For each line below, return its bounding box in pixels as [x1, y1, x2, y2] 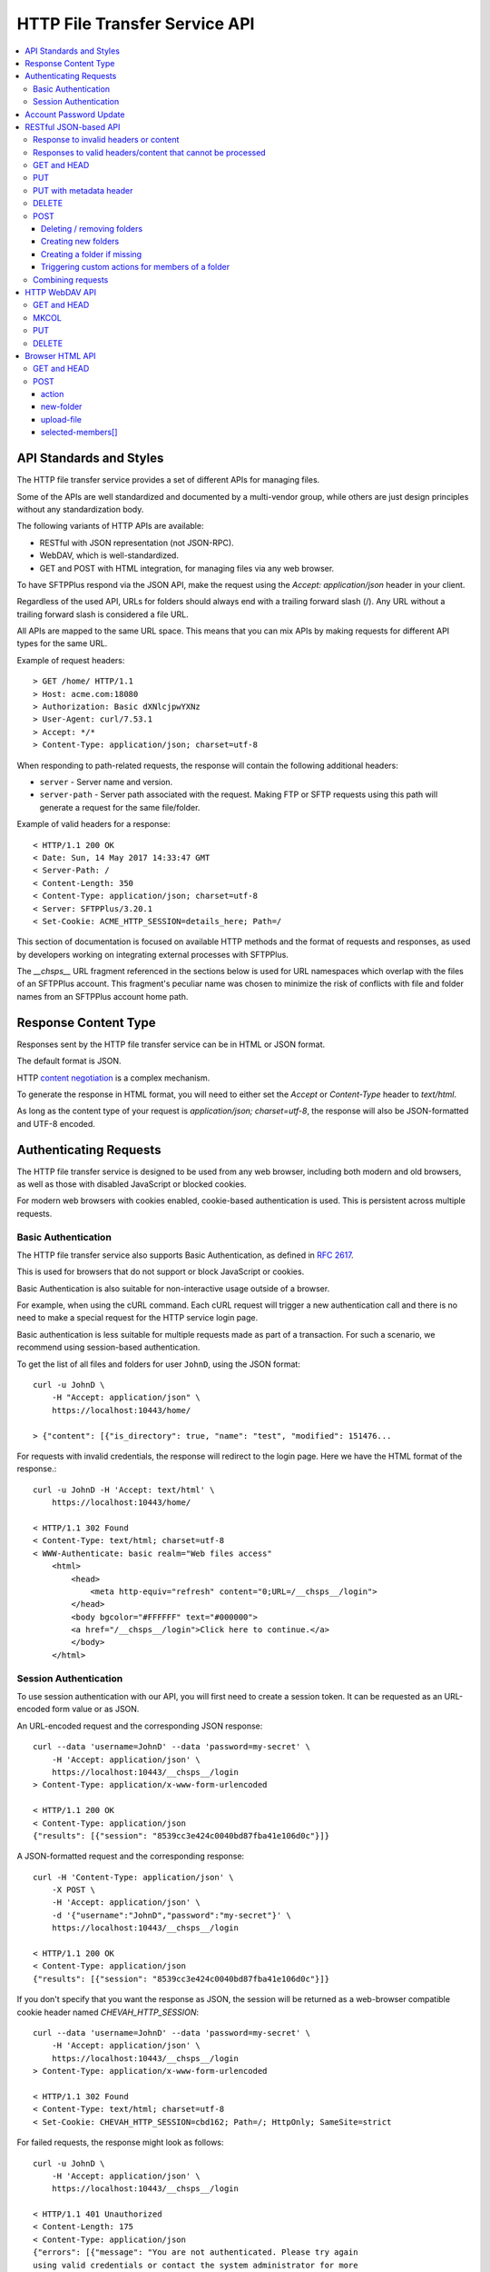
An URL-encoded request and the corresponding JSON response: [16, 1720, 263, 1731]
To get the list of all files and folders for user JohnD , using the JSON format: [16, 1359, 301, 1370]
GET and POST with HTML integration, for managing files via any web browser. [39, 563, 335, 573]
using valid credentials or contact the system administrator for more [33, 2259, 358, 2270]
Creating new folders [41, 236, 120, 247]
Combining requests [33, 274, 109, 285]
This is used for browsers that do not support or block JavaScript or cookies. [16, 1266, 305, 1277]
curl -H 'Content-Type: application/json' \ [33, 1872, 235, 1882]
